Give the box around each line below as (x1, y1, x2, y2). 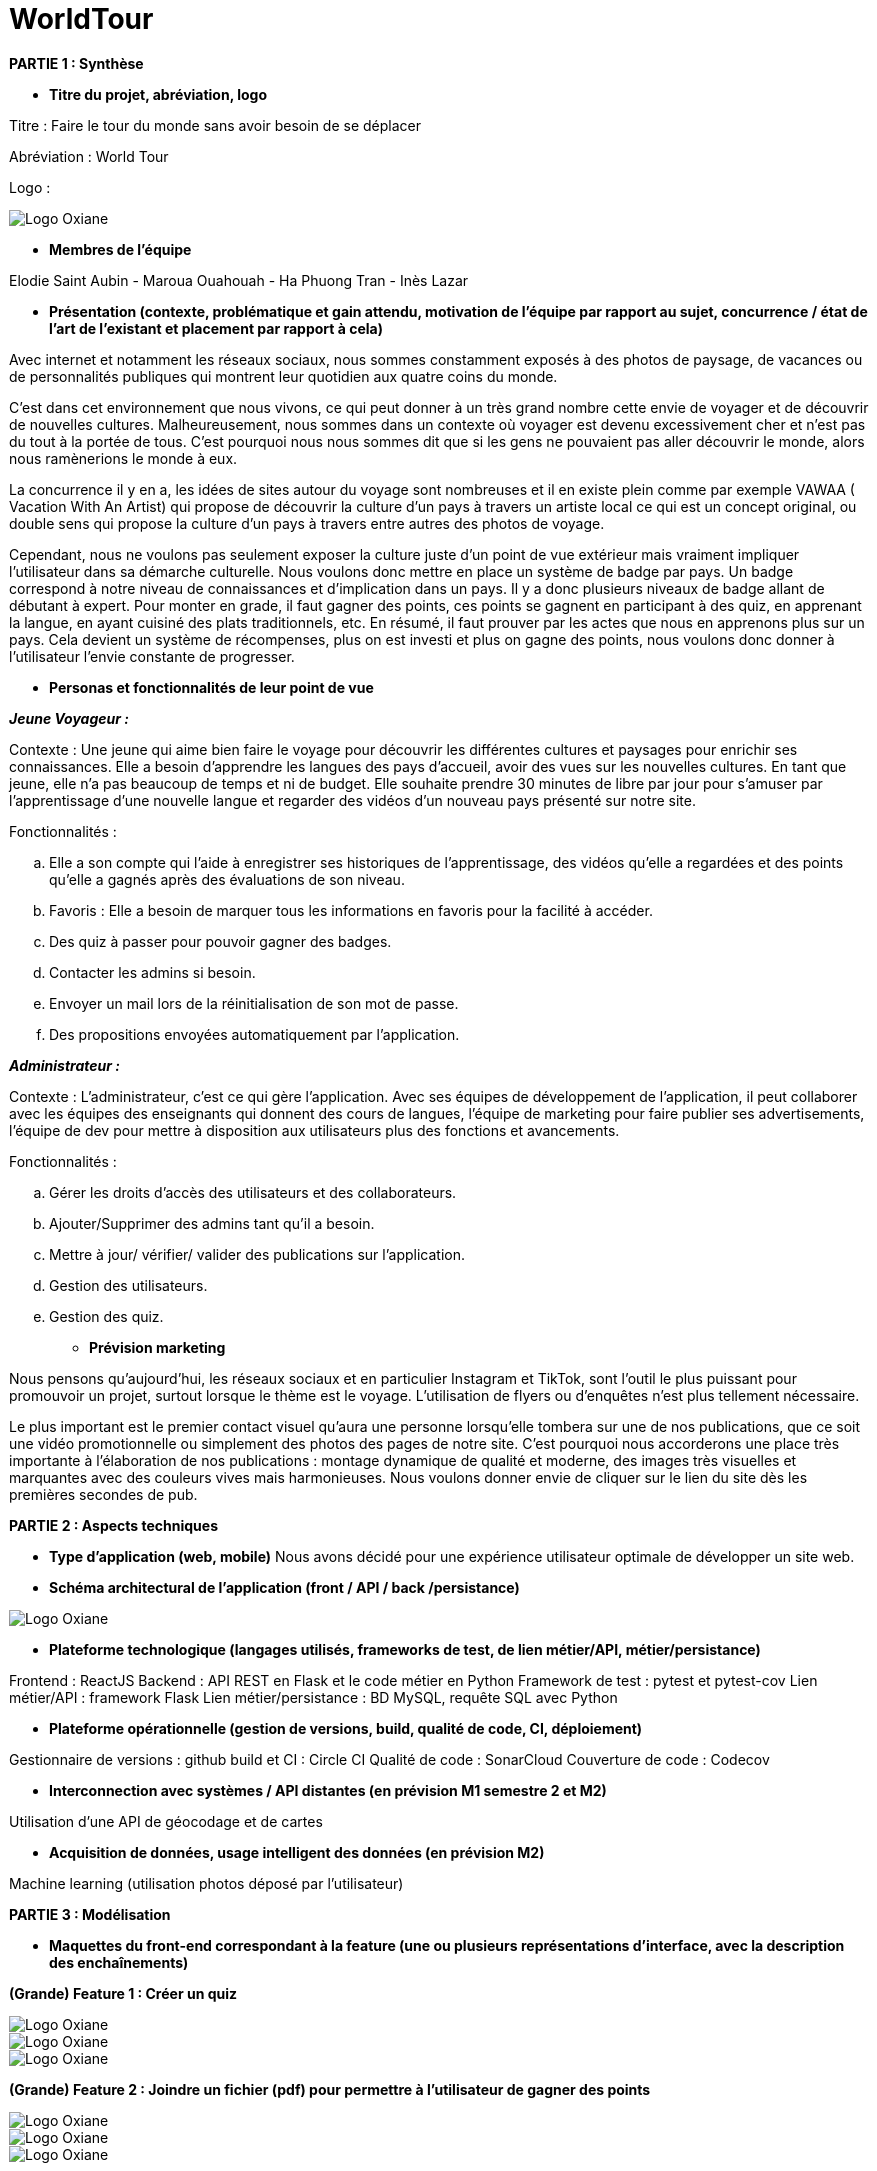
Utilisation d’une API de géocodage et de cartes (9, 1812, 323, 1830)
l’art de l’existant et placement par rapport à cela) (49, 319, 383, 337)
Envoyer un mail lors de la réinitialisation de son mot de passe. (49, 994, 459, 1012)
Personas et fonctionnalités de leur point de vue (49, 678, 374, 696)
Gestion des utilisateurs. (49, 1276, 208, 1294)
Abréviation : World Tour (9, 147, 169, 165)
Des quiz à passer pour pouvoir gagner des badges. (49, 932, 392, 950)
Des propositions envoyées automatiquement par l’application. (49, 1025, 460, 1043)
